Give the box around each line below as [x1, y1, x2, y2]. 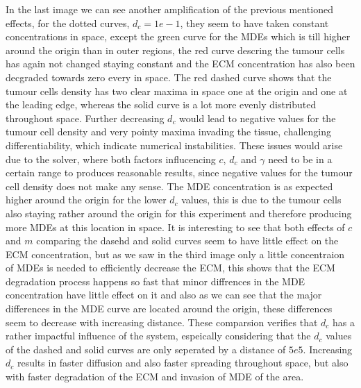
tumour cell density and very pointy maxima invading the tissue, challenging [6, 124, 331, 139]
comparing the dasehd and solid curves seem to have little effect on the [36, 233, 339, 248]
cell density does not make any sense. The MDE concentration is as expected [6, 178, 333, 193]
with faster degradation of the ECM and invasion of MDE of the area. [6, 369, 304, 384]
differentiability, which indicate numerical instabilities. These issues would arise [6, 137, 343, 152]
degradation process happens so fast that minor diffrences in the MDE [6, 273, 305, 288]
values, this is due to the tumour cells [181, 192, 342, 207]
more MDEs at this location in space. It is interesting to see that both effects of [6, 219, 345, 234]
